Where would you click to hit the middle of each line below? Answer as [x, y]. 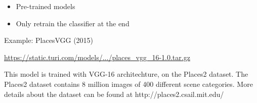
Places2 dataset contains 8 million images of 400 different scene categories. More [128, 84]
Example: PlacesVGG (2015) [49, 40]
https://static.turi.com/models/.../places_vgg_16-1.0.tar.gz [97, 57]
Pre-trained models [46, 6]
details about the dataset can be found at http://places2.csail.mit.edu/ [114, 94]
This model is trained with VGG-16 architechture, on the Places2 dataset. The [126, 74]
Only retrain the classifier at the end [73, 23]
